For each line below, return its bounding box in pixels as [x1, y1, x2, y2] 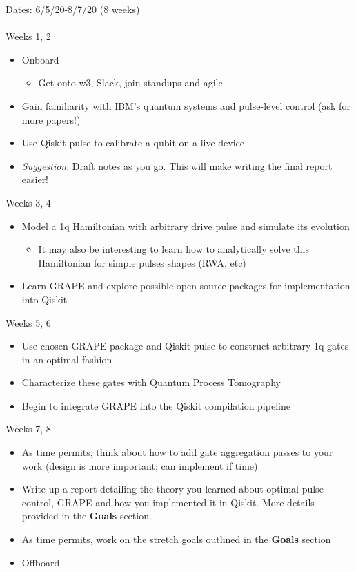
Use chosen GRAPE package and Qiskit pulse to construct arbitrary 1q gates [21, 339, 349, 353]
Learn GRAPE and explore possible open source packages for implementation [21, 278, 350, 293]
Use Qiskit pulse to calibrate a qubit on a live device [21, 135, 245, 150]
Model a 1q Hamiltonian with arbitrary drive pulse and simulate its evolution [21, 218, 350, 233]
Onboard [21, 52, 59, 66]
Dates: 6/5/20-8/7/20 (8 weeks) [6, 2, 140, 16]
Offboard [21, 555, 60, 569]
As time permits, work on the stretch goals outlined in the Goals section [21, 532, 331, 546]
